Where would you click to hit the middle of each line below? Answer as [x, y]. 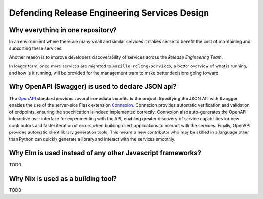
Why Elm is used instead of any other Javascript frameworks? [105, 153]
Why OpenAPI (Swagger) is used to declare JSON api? [93, 87]
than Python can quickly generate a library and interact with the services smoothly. [92, 139]
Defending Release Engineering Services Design [109, 13]
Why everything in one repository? [63, 30]
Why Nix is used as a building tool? [63, 178]
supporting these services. [36, 48]
